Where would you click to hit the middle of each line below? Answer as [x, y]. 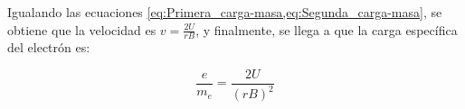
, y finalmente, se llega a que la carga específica [327, 29]
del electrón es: [49, 47]
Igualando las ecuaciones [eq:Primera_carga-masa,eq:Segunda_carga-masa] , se [225, 12]
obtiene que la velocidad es [82, 29]
